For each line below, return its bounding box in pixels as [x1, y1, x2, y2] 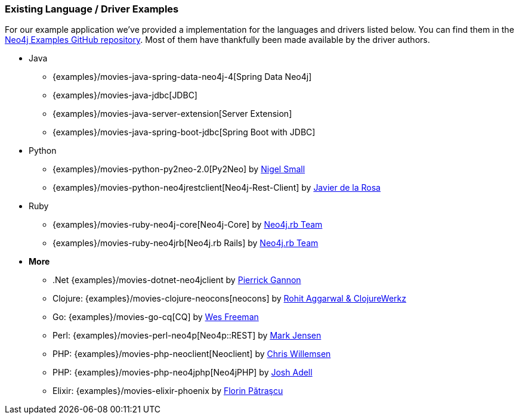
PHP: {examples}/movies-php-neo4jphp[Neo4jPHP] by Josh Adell [52, 367, 313, 378]
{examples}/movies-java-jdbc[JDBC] [52, 90, 197, 101]
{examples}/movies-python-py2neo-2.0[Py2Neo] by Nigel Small [52, 164, 305, 175]
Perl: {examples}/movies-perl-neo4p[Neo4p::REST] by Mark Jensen [52, 330, 322, 341]
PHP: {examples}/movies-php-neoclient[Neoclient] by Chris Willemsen [52, 349, 331, 359]
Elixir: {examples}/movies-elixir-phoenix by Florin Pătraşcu [52, 386, 283, 396]
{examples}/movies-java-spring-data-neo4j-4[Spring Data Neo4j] [52, 72, 312, 82]
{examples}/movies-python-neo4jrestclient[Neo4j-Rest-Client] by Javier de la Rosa [52, 182, 381, 193]
